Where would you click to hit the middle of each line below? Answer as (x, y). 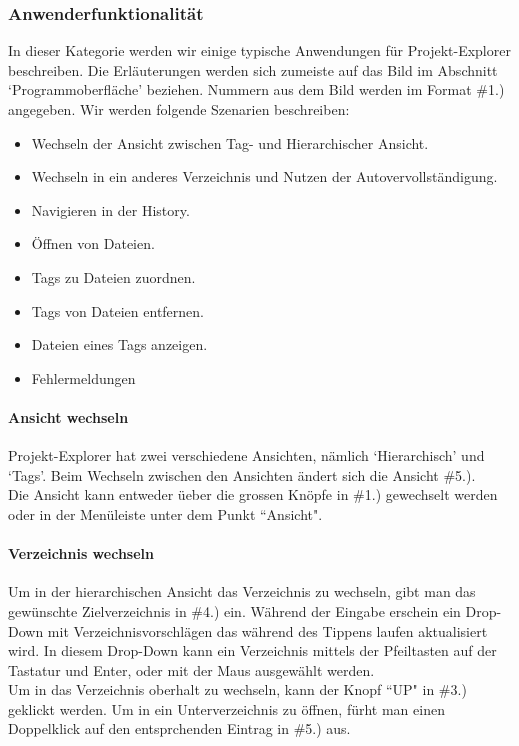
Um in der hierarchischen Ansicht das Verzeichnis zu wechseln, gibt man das (242, 591)
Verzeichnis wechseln (81, 553)
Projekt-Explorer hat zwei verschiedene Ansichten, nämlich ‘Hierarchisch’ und (246, 455)
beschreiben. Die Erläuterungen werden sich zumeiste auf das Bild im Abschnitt (253, 69)
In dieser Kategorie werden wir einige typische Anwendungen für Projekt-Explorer (259, 50)
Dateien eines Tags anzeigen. (119, 344)
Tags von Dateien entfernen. (117, 310)
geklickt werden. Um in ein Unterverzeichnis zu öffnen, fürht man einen (226, 708)
